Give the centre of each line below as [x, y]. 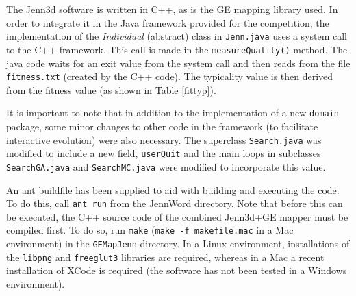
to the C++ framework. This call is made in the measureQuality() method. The [177, 49]
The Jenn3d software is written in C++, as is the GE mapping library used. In [172, 9]
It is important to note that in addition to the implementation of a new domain [173, 113]
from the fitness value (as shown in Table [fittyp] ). [111, 89]
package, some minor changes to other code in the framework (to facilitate [162, 126]
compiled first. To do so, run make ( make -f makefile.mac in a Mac [150, 230]
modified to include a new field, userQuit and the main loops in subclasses [164, 153]
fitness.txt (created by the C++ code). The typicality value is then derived [170, 76]
